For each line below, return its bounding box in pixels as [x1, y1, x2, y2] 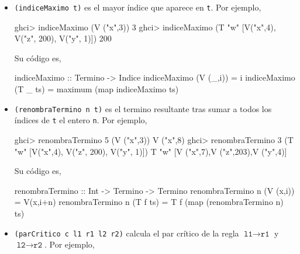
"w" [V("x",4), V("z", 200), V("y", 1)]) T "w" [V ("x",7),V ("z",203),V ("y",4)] [14, 145, 287, 157]
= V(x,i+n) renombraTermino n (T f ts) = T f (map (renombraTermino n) [14, 196, 284, 208]
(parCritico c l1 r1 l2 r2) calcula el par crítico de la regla [14, 227, 239, 239]
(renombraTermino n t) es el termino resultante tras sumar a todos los [14, 102, 272, 114]
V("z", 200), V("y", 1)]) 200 [14, 32, 112, 44]
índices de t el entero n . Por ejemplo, [14, 114, 147, 126]
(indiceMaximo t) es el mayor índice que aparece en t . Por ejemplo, [14, 1, 261, 13]
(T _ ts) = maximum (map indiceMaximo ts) [14, 83, 179, 95]
